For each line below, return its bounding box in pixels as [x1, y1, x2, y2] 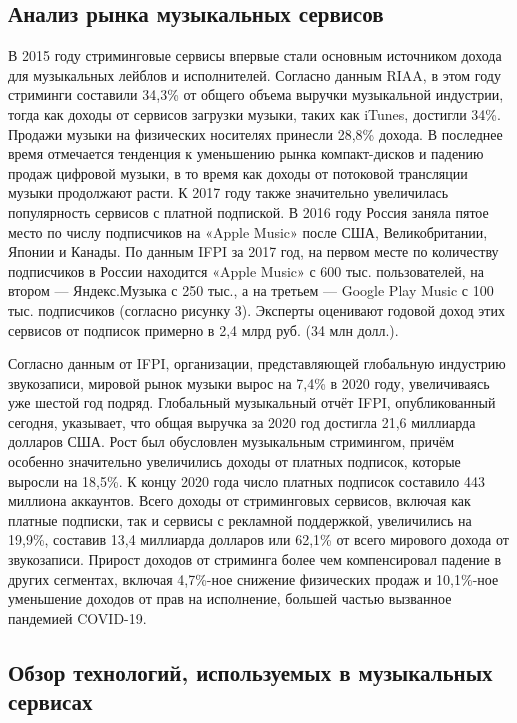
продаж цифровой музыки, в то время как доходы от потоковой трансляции [8, 162, 468, 183]
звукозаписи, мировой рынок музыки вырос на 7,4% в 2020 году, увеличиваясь [8, 372, 490, 393]
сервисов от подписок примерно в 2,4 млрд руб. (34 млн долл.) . [8, 319, 399, 340]
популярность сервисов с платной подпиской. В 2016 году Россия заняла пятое [8, 201, 489, 222]
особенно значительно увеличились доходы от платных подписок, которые [8, 451, 461, 472]
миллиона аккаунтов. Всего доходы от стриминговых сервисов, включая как [8, 490, 471, 511]
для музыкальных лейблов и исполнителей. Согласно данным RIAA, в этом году [8, 64, 501, 85]
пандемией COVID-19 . [8, 607, 147, 628]
